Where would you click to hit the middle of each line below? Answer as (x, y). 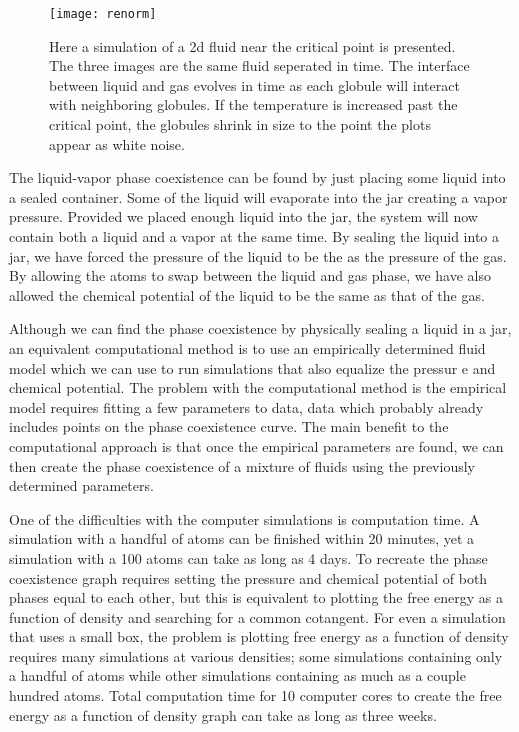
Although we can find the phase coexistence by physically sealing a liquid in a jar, (260, 328)
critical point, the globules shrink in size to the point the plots (240, 124)
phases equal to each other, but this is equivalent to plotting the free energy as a (256, 597)
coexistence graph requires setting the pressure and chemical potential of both (248, 577)
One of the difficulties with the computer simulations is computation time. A (244, 518)
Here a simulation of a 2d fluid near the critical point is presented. (252, 45)
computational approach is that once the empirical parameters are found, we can (256, 445)
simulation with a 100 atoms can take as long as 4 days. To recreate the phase (248, 557)
